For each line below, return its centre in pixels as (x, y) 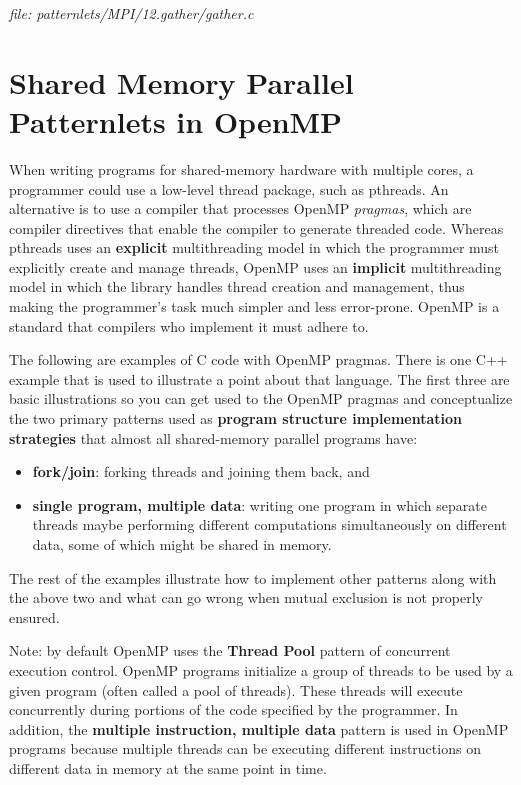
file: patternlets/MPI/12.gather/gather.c (131, 13)
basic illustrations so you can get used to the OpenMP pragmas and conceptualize (261, 398)
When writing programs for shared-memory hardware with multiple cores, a (241, 168)
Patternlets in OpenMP (176, 120)
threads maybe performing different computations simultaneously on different (269, 524)
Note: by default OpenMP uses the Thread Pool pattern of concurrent (230, 650)
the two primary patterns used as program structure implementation (235, 418)
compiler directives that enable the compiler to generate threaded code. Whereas (256, 227)
